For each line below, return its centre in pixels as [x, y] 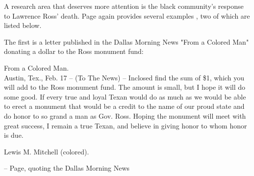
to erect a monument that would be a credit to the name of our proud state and [124, 106]
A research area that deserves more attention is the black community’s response [124, 6]
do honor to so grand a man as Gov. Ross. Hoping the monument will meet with [125, 115]
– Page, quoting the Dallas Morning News [67, 168]
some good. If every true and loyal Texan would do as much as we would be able [125, 96]
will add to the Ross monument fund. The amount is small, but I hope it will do [125, 87]
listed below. [23, 25]
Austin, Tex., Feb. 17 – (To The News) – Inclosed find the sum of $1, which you [124, 77]
